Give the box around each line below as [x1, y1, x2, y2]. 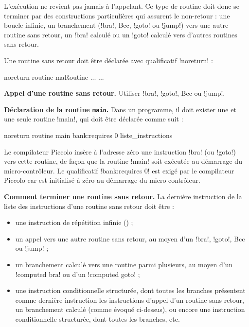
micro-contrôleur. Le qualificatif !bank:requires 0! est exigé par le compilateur [4, 165, 234, 175]
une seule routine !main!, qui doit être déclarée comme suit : [4, 114, 183, 124]
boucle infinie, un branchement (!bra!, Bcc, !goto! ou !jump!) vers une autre [4, 20, 229, 30]
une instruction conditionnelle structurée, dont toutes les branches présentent [15, 285, 246, 295]
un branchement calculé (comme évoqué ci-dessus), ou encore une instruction [15, 304, 245, 314]
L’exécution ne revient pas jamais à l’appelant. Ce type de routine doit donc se [4, 1, 239, 11]
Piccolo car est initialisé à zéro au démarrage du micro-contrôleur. [4, 175, 200, 185]
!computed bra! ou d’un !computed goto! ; [15, 269, 140, 279]
